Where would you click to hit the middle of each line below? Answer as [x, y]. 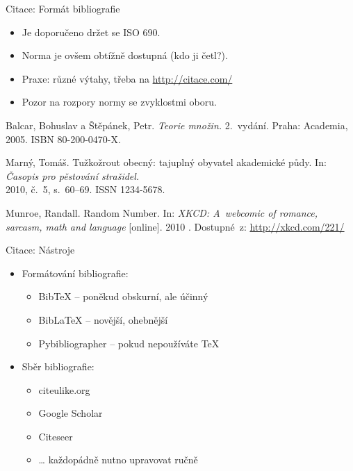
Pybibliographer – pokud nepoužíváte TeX [129, 343]
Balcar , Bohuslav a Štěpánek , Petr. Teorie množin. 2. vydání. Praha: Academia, [177, 125]
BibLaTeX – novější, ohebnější [103, 319]
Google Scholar [71, 413]
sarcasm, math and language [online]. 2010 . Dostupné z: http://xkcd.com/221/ [175, 226]
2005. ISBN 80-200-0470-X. [63, 139]
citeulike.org [64, 389]
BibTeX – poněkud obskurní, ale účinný [123, 296]
